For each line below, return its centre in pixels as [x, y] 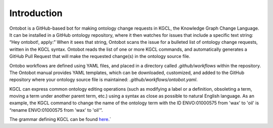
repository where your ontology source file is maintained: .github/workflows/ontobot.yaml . [104, 80]
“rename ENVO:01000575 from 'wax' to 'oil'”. [56, 110]
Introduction [36, 13]
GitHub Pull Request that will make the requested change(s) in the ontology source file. [100, 56]
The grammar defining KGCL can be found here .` [60, 119]
